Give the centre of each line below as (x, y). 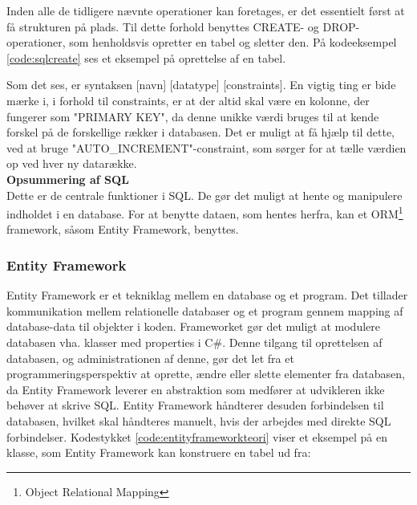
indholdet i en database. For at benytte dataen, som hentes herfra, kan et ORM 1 (205, 212)
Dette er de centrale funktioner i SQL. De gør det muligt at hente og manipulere (204, 195)
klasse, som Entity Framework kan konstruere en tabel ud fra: (159, 452)
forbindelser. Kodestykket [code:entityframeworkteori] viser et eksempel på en (197, 436)
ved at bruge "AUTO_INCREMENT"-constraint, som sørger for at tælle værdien (206, 147)
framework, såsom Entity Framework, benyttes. (123, 229)
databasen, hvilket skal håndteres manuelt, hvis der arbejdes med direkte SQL (199, 420)
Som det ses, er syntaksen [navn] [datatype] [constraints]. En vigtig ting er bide (201, 85)
